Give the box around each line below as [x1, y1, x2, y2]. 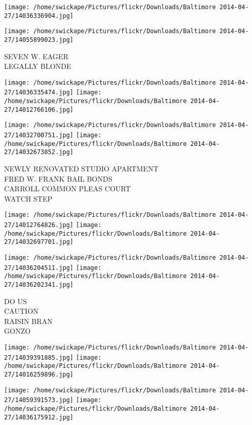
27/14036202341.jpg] [4, 281, 74, 289]
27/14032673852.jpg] [4, 148, 74, 156]
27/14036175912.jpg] [4, 413, 74, 421]
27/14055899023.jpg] [4, 36, 74, 43]
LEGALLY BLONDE [4, 61, 71, 71]
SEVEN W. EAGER [4, 51, 68, 61]
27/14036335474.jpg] [4, 89, 74, 96]
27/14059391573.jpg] [4, 396, 74, 404]
